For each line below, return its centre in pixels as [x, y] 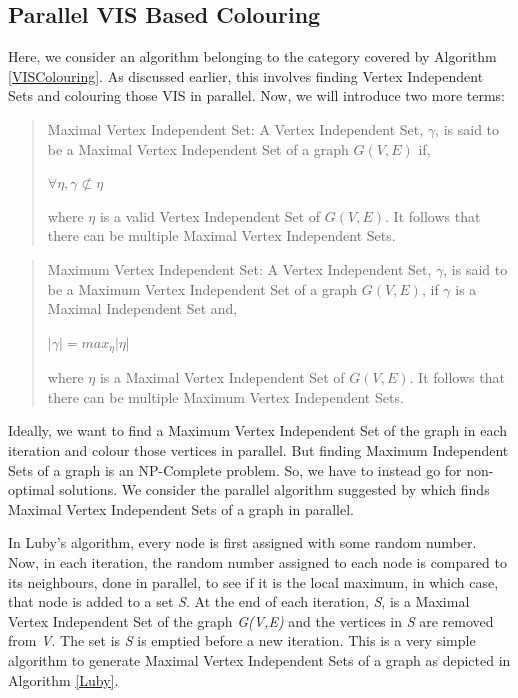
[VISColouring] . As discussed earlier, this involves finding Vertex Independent [246, 75]
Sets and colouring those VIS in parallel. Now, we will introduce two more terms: [257, 95]
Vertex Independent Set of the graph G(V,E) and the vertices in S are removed [251, 620]
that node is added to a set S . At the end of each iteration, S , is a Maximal [239, 601]
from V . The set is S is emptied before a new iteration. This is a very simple [242, 640]
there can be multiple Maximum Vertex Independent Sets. [225, 396]
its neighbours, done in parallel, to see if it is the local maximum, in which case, [253, 581]
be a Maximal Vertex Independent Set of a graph [198, 148]
